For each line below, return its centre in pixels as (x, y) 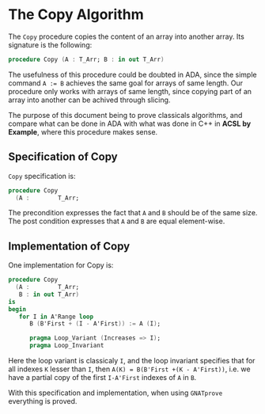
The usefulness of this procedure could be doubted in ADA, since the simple (132, 74)
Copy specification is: (42, 176)
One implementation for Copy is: (61, 265)
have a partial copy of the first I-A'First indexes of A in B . (102, 378)
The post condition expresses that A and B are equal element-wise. (117, 221)
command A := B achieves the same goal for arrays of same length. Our (126, 83)
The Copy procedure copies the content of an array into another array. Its (127, 36)
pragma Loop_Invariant (66, 346)
